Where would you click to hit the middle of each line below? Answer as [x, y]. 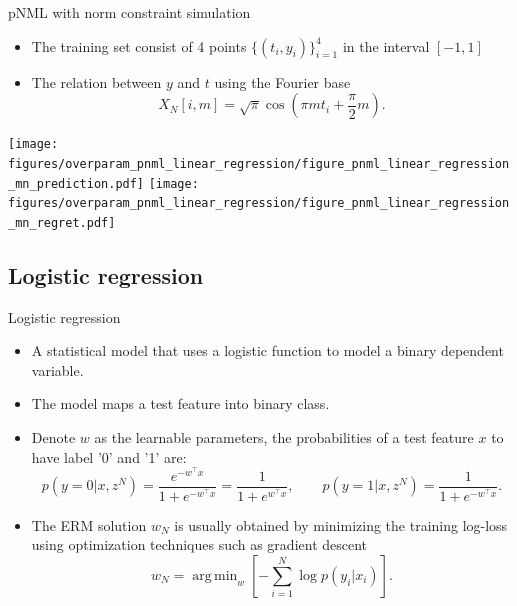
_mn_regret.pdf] [62, 222]
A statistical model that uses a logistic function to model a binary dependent [267, 350]
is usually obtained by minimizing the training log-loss [341, 524]
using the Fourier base [282, 81]
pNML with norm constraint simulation [129, 12]
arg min [215, 575]
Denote [53, 437]
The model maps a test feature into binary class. [180, 403]
